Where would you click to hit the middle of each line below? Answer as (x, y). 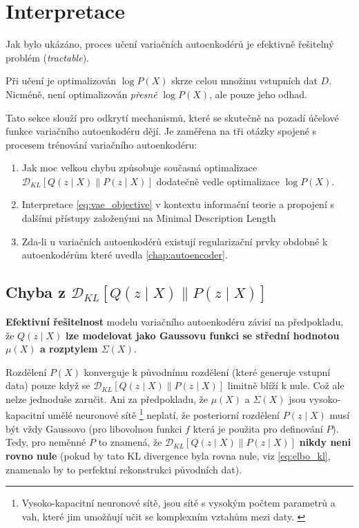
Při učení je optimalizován (61, 81)
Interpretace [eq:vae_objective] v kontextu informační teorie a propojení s (178, 204)
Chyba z (36, 292)
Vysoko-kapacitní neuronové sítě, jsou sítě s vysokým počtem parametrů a (178, 503)
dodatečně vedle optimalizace (218, 181)
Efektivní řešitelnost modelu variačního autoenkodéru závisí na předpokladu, (175, 321)
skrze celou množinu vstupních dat (244, 81)
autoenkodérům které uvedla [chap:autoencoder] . (125, 255)
